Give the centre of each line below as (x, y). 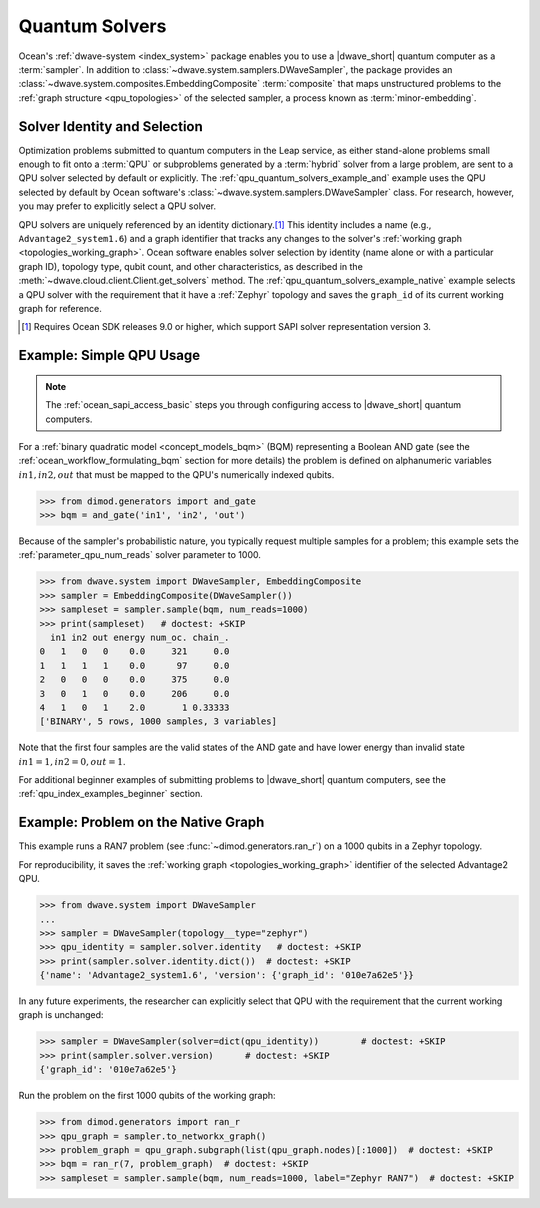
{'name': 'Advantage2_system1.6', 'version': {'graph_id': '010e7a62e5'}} (227, 975)
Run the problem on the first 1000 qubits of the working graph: (147, 1096)
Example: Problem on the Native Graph (141, 822)
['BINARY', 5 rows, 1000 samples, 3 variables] (158, 721)
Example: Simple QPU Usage (109, 355)
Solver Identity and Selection (111, 126)
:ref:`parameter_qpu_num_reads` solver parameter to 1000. (140, 555)
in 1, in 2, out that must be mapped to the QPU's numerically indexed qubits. (176, 474)
